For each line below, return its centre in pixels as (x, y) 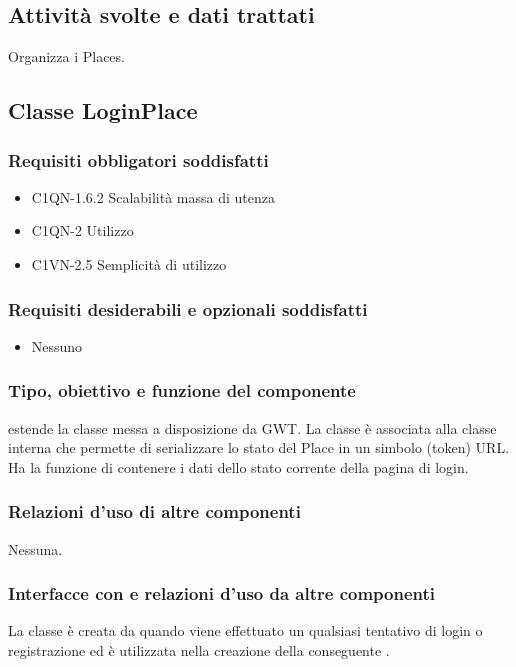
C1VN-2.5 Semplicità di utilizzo (129, 263)
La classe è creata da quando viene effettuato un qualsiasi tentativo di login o (245, 630)
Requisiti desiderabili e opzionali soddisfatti (188, 308)
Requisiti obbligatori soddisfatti (138, 159)
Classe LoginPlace (103, 110)
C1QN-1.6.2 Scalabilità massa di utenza (153, 196)
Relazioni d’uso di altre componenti (154, 511)
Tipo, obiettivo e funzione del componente (182, 390)
